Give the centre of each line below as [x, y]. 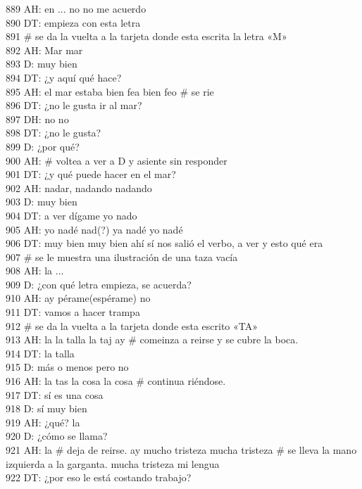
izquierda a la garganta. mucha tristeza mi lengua [113, 463]
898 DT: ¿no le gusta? [54, 133]
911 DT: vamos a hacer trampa [73, 312]
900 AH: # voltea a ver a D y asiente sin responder [117, 160]
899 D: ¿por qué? [43, 146]
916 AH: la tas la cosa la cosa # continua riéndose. [116, 381]
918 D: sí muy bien [46, 408]
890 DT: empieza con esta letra [73, 22]
